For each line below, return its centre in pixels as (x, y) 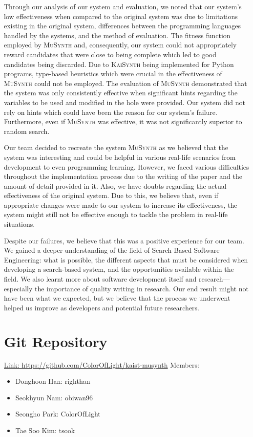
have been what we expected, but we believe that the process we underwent (117, 298)
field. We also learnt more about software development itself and (100, 279)
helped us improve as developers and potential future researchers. (102, 307)
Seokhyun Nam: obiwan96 (54, 397)
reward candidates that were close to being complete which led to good (110, 54)
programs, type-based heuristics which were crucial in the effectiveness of (113, 74)
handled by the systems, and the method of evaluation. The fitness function (117, 35)
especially (18, 288)
